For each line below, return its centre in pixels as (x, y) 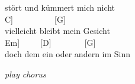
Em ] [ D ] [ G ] (50, 42)
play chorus (25, 74)
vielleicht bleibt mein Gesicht (57, 31)
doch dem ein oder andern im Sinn (68, 54)
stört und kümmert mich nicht (60, 7)
